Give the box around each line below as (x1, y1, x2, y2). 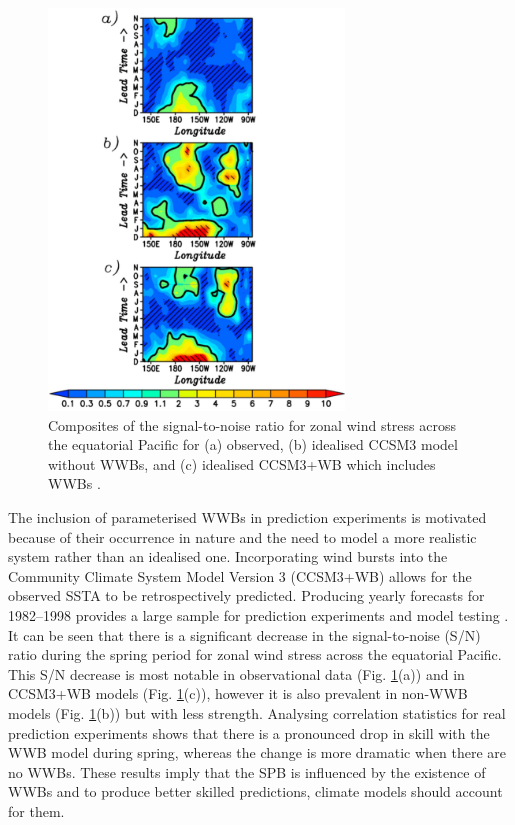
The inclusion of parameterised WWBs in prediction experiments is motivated (8, 507, 487, 528)
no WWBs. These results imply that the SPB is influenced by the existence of (8, 761, 486, 782)
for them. (8, 800, 65, 821)
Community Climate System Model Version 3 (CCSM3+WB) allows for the (8, 565, 472, 586)
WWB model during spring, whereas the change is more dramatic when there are (8, 742, 507, 763)
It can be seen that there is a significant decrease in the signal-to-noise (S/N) (8, 624, 481, 645)
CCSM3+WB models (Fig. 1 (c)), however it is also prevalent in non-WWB (8, 683, 468, 704)
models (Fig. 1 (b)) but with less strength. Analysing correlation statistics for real (8, 702, 506, 723)
